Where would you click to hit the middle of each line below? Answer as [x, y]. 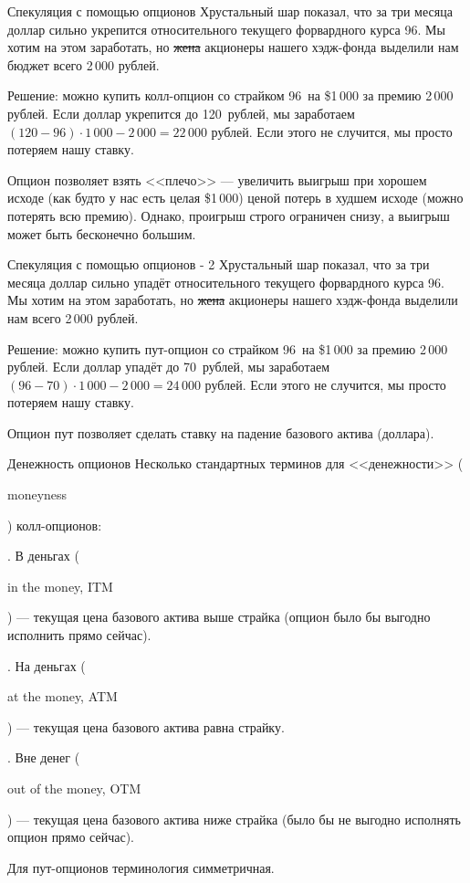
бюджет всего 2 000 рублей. [84, 64]
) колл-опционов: [55, 525]
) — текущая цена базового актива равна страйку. [146, 726]
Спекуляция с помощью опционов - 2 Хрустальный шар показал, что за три [219, 264]
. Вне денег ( [44, 757]
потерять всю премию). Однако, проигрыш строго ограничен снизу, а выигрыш [229, 215]
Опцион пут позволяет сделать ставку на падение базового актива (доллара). [221, 432]
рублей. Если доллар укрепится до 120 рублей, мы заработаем [181, 113]
